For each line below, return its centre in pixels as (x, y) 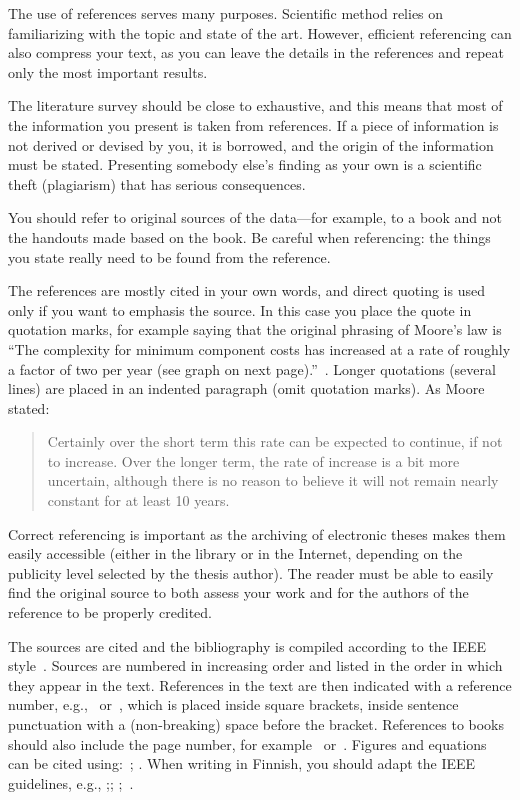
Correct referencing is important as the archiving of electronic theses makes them (257, 533)
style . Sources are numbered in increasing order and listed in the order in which (255, 665)
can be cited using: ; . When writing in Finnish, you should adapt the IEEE (242, 763)
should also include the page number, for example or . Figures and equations (247, 743)
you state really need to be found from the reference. (169, 256)
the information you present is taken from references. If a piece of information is (253, 124)
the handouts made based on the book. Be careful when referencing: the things (249, 236)
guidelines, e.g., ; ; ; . (71, 782)
